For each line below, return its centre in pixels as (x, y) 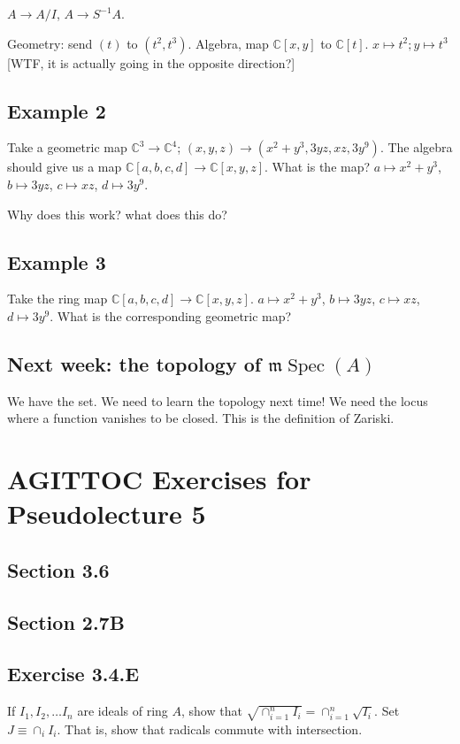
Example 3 (57, 261)
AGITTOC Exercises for (159, 479)
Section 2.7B (66, 621)
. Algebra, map (228, 43)
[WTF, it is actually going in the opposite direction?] (151, 62)
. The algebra (416, 147)
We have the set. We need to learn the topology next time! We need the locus (218, 400)
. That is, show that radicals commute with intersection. (210, 729)
